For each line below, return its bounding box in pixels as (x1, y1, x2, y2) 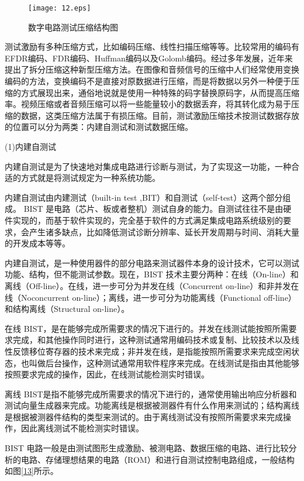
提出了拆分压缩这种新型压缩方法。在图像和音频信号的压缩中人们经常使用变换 (5, 63, 299, 75)
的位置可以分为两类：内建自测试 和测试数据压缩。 (5, 121, 193, 133)
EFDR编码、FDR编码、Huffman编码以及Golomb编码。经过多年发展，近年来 (5, 51, 293, 64)
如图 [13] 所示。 (5, 465, 58, 477)
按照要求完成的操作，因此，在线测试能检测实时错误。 (5, 368, 209, 380)
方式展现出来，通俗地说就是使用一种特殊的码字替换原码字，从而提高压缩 (20, 86, 299, 98)
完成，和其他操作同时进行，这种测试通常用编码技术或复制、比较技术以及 (12, 334, 291, 346)
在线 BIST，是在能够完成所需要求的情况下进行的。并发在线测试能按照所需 (5, 322, 289, 334)
